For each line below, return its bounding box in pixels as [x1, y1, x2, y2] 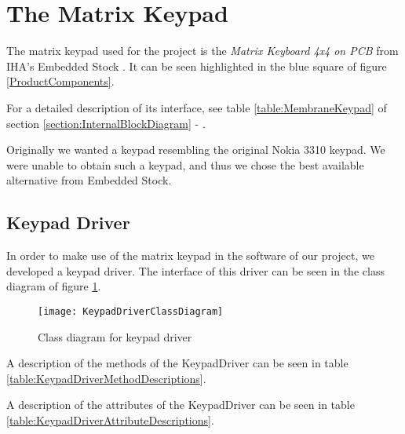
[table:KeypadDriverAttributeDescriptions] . [6, 411, 214, 428]
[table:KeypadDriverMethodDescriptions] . [6, 370, 206, 386]
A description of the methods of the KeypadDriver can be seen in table [6, 355, 348, 371]
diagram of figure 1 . [6, 278, 101, 294]
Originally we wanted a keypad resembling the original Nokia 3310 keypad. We [6, 141, 385, 158]
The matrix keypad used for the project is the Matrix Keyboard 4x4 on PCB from [6, 42, 399, 59]
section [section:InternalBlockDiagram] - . [6, 115, 206, 131]
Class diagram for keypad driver [38, 328, 192, 345]
